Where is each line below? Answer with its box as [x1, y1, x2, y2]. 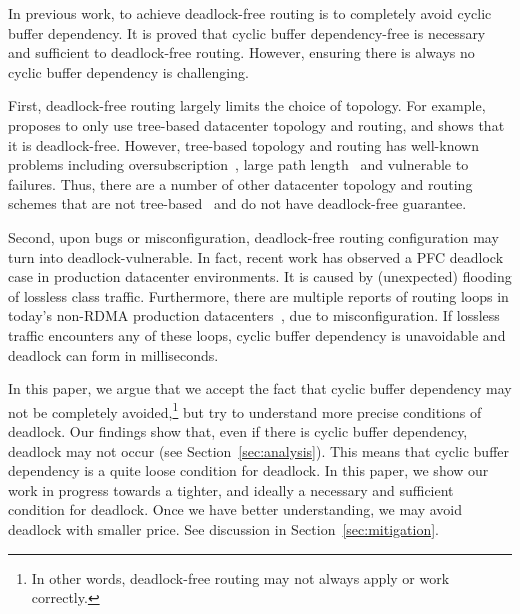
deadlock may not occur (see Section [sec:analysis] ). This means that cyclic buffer [8, 440, 510, 461]
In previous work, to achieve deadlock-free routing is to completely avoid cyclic [8, 3, 492, 23]
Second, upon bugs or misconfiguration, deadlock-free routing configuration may [8, 226, 499, 247]
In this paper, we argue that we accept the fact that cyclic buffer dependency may [8, 378, 512, 399]
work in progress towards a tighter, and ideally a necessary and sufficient [8, 479, 454, 500]
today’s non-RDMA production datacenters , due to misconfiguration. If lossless [8, 305, 500, 326]
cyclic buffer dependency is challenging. [8, 61, 249, 82]
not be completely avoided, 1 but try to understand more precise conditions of [8, 398, 482, 422]
